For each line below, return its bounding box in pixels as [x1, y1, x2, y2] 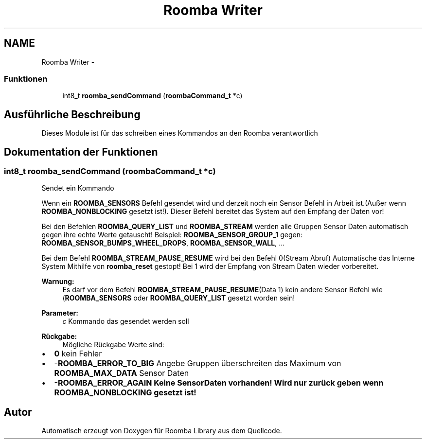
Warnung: [41, 277, 74, 286]
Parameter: [41, 309, 78, 318]
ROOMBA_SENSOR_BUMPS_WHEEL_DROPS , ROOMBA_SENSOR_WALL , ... [41, 239, 285, 248]
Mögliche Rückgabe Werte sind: [62, 340, 164, 349]
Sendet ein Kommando [41, 184, 114, 193]
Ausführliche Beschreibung [4, 108, 141, 121]
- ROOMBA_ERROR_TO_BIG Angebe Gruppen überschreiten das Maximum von [54, 358, 341, 369]
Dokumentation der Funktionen [4, 145, 158, 158]
